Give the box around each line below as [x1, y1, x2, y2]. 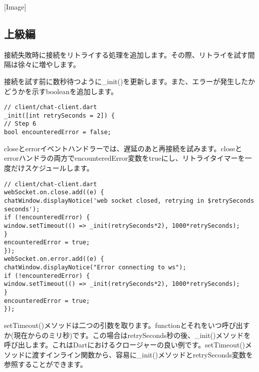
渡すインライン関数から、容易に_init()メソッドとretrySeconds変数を [31, 349, 253, 359]
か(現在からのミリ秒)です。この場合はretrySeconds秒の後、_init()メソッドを [4, 329, 251, 340]
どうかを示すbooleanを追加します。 [4, 86, 118, 96]
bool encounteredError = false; [4, 129, 111, 136]
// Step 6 [4, 120, 36, 128]
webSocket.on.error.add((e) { [4, 255, 104, 263]
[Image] [4, 2, 26, 12]
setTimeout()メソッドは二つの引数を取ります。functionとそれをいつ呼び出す [4, 320, 250, 330]
